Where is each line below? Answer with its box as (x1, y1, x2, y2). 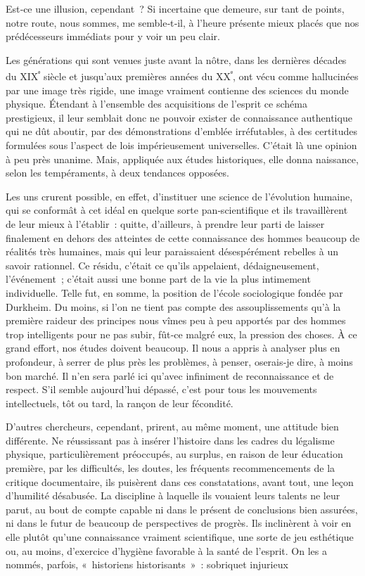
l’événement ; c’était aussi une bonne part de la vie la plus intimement (6, 271, 311, 286)
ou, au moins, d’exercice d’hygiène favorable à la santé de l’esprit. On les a (6, 543, 327, 558)
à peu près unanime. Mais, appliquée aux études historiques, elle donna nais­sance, (6, 151, 359, 166)
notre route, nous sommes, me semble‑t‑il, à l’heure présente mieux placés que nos (6, 15, 359, 30)
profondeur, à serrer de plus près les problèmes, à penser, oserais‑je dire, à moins (6, 354, 353, 369)
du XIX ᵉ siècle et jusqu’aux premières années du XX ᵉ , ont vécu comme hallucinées (6, 67, 359, 84)
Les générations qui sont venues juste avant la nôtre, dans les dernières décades (6, 52, 347, 67)
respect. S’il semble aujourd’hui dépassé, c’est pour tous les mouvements (6, 382, 317, 397)
